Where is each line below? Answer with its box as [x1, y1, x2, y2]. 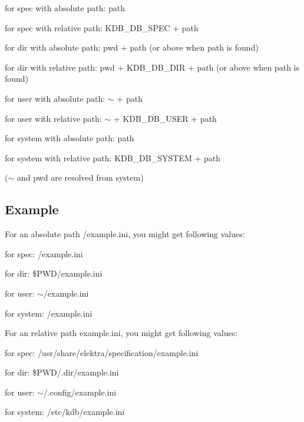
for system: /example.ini [5, 307, 92, 319]
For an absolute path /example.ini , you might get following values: [5, 228, 245, 240]
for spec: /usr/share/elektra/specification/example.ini [5, 346, 199, 358]
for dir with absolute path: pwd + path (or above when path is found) [5, 41, 259, 54]
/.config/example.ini [43, 386, 117, 398]
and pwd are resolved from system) [16, 171, 144, 184]
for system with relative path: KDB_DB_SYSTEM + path [5, 151, 221, 164]
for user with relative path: [5, 112, 102, 124]
